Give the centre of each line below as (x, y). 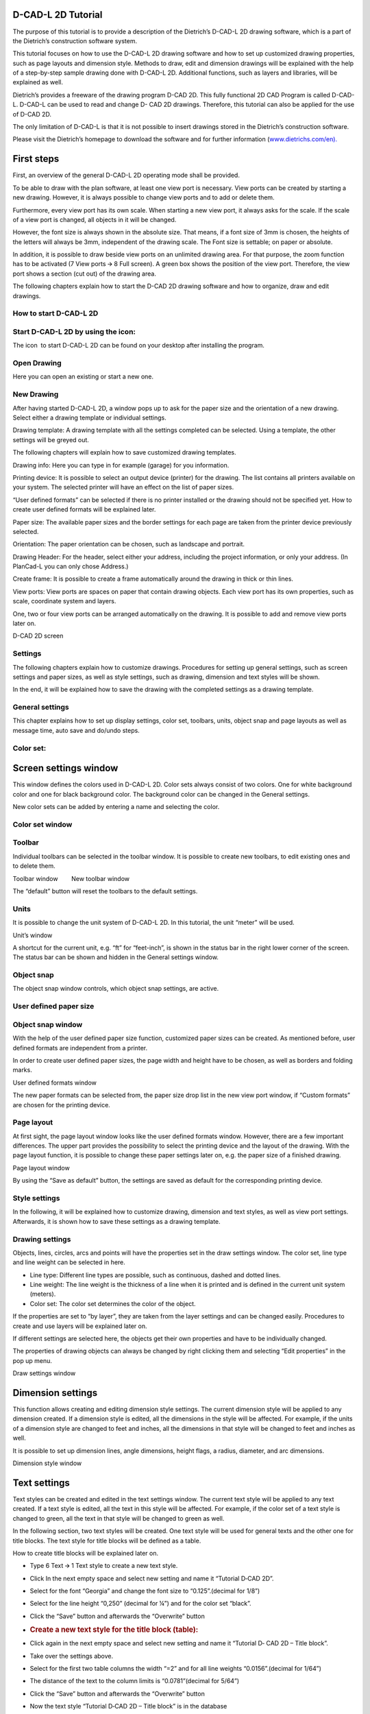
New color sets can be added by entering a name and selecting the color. (116, 807)
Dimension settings (55, 1393)
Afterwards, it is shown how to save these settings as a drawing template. (116, 1221)
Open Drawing (37, 363)
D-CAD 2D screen (38, 636)
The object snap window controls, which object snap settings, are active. (116, 989)
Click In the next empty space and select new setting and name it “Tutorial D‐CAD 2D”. (152, 1578)
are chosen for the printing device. (62, 1105)
